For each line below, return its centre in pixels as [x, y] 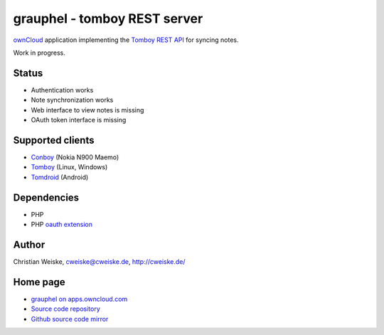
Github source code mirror [70, 319]
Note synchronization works [72, 100]
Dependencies [46, 197]
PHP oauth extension [62, 224]
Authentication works [62, 90]
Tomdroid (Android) [60, 177]
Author [29, 244]
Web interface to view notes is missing [87, 110]
